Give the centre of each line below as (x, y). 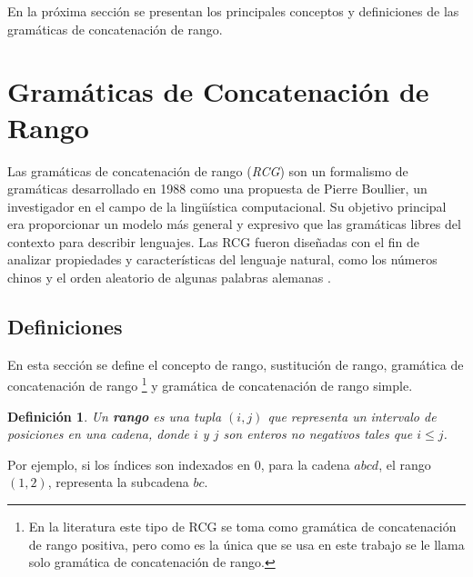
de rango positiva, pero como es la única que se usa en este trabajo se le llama (247, 544)
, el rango (405, 464)
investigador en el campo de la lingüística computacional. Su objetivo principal (227, 206)
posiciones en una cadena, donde (99, 434)
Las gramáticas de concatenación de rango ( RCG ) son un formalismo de (208, 170)
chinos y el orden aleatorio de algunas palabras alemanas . (169, 278)
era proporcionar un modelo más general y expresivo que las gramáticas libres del (234, 224)
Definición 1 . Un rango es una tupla (115, 416)
